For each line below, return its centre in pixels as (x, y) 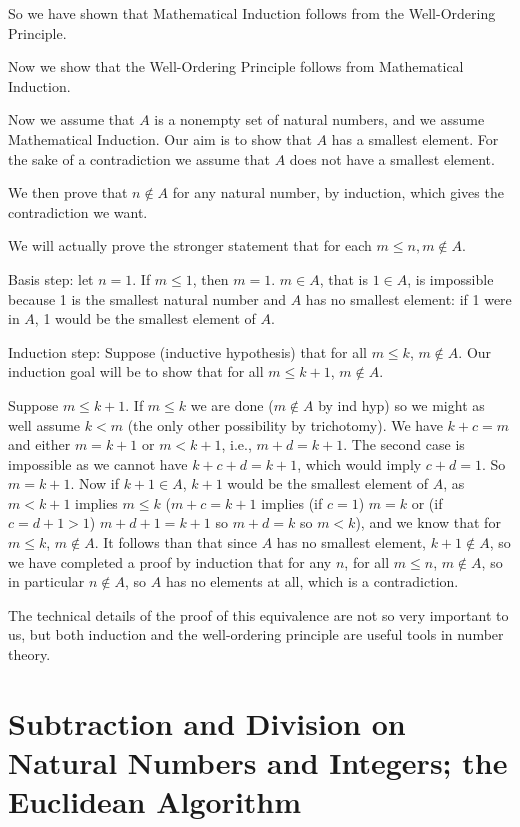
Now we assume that (71, 119)
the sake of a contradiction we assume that (139, 158)
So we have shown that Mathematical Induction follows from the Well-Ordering (252, 13)
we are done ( (232, 404)
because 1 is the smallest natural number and (147, 298)
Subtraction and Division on (207, 722)
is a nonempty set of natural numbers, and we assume (319, 119)
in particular (46, 581)
